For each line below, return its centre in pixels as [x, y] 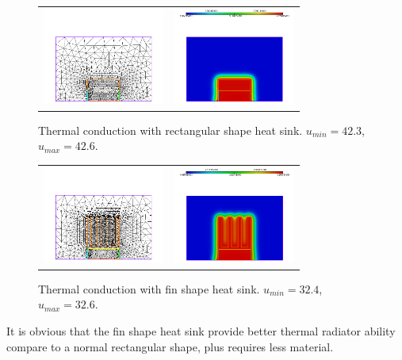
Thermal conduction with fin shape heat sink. [149, 288]
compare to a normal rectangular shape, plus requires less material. [170, 346]
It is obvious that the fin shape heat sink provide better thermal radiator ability [201, 330]
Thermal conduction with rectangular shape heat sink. [170, 130]
